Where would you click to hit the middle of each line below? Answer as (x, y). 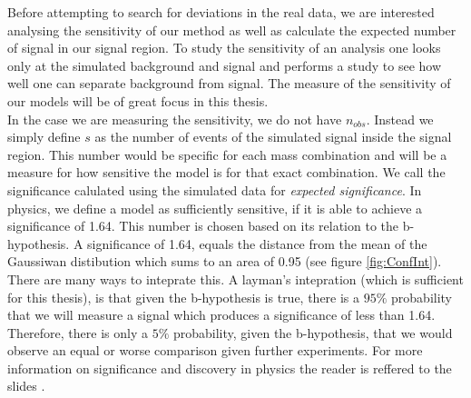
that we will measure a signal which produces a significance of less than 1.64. (221, 315)
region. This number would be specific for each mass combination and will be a (227, 154)
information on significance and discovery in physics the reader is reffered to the (230, 368)
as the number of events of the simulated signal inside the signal (273, 137)
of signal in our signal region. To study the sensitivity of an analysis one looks (224, 48)
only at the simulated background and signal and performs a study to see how (225, 65)
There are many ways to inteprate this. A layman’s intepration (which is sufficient (235, 279)
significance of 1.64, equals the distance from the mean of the (257, 243)
